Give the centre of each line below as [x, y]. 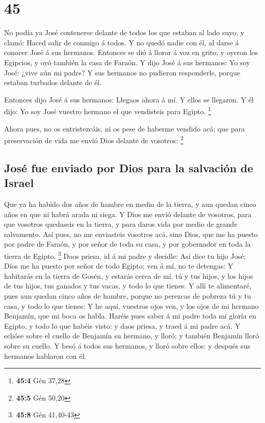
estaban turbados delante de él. [53, 82]
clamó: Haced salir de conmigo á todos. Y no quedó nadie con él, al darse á [122, 42]
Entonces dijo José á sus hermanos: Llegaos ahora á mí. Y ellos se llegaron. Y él [129, 99]
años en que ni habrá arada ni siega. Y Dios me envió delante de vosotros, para [128, 214]
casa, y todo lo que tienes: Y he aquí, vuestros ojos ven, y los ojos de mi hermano [131, 306]
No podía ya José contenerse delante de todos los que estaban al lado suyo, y [124, 32]
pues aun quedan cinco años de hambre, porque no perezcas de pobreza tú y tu [128, 295]
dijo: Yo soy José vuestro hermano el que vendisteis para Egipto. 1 [108, 110]
